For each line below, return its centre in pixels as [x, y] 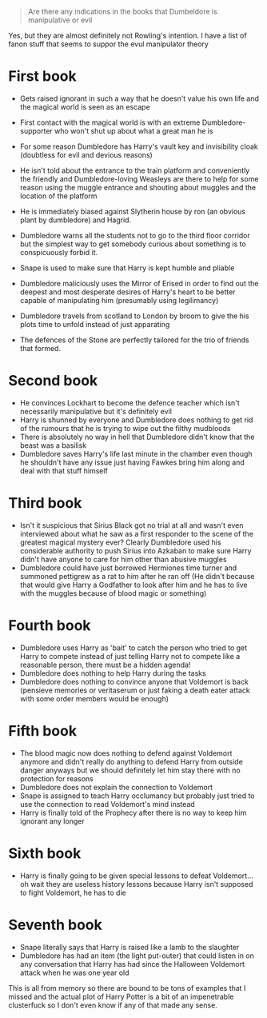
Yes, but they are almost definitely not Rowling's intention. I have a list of [128, 36]
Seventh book [55, 925]
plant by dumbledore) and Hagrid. [76, 220]
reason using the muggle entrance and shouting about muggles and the [138, 187]
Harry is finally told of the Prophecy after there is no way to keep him [133, 812]
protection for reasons [56, 778]
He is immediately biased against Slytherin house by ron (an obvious [133, 211]
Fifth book [43, 731]
